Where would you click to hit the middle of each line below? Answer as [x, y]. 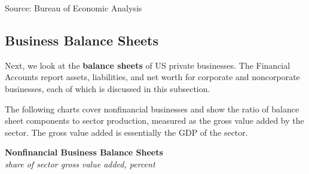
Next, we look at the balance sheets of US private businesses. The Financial [148, 65]
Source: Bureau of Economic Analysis [74, 8]
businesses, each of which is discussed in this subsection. [108, 88]
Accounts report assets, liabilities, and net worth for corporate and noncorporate [152, 77]
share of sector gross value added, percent [80, 164]
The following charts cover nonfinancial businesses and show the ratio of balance [152, 109]
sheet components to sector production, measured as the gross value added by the [154, 120]
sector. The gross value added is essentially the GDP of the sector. [126, 132]
